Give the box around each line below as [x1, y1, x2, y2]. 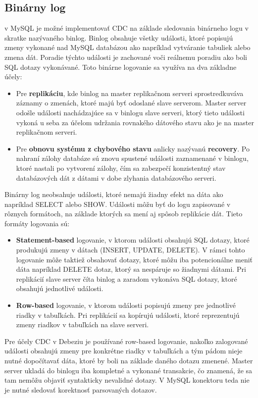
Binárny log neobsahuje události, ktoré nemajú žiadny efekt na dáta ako [4, 189, 223, 199]
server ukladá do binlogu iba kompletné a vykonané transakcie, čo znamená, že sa [4, 365, 253, 375]
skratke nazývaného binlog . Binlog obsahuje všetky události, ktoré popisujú [4, 32, 233, 43]
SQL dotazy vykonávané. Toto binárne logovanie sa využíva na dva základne [4, 61, 237, 72]
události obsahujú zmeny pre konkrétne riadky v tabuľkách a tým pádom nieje [4, 346, 243, 356]
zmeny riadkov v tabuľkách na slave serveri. [16, 319, 149, 330]
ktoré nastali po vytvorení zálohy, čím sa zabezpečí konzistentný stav [16, 162, 226, 173]
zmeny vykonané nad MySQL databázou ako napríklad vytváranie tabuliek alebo [4, 42, 251, 52]
